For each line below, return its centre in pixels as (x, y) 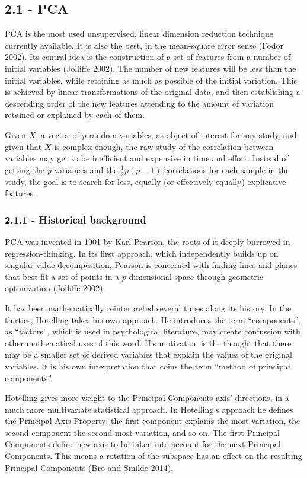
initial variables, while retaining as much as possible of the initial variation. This (151, 80)
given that (23, 146)
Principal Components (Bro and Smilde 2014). (89, 467)
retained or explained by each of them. (75, 115)
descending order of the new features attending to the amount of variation (140, 103)
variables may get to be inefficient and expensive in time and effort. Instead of (147, 158)
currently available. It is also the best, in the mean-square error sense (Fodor (144, 45)
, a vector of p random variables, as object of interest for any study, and (166, 134)
